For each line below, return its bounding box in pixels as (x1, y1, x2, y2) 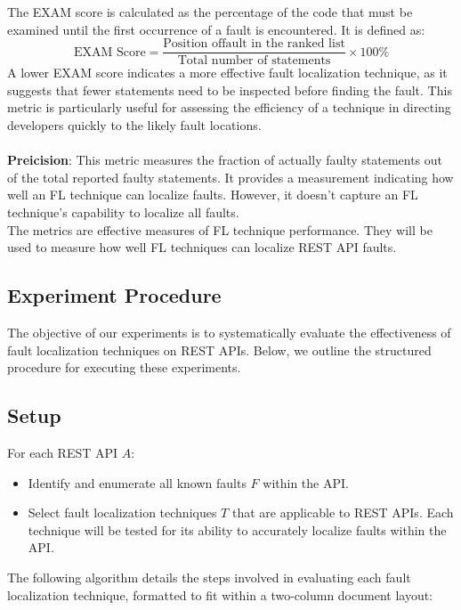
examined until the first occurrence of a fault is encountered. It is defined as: (7, 20, 425, 38)
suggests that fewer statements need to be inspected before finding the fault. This (7, 80, 452, 99)
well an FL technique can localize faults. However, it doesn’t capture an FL (7, 185, 418, 204)
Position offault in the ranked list (163, 37, 345, 51)
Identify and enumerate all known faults (28, 473, 247, 492)
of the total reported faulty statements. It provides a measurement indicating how (7, 167, 454, 186)
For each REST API (7, 443, 118, 461)
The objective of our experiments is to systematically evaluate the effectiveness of (7, 322, 451, 341)
